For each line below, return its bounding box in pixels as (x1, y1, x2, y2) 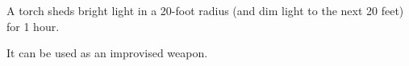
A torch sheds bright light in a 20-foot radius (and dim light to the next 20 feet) (6, 2, 404, 18)
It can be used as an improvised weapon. (6, 45, 208, 61)
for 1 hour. (6, 17, 60, 34)
